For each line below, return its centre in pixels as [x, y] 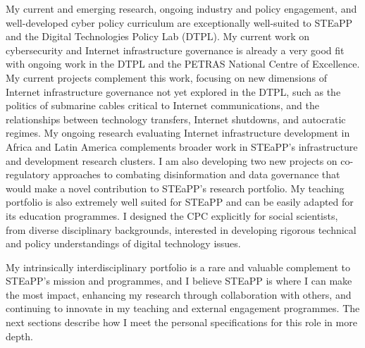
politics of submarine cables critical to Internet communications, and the [162, 105]
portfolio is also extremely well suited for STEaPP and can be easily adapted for [180, 202]
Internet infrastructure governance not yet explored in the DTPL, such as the [173, 91]
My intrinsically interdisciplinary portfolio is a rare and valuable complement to [178, 267]
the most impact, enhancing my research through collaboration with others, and [179, 294]
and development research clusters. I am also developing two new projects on [172, 160]
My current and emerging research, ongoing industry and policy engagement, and [181, 8]
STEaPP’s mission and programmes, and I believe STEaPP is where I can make [179, 281]
